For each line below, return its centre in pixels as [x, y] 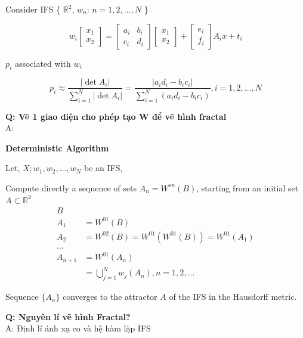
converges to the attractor [110, 297]
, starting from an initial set [248, 187]
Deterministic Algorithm [57, 148]
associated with [43, 63]
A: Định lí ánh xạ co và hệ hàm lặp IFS [78, 328]
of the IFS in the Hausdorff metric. [233, 297]
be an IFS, [103, 168]
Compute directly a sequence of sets [71, 187]
